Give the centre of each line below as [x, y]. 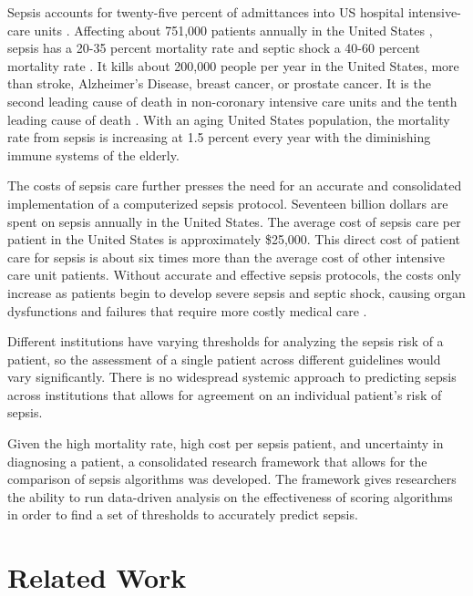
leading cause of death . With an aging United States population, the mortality [229, 119]
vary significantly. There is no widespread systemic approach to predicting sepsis [232, 377]
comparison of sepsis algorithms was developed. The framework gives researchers [232, 479]
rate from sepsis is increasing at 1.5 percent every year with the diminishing [219, 137]
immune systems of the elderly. [93, 154]
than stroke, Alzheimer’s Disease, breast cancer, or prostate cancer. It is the [219, 83]
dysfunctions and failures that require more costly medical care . [187, 310]
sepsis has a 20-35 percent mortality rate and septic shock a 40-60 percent [214, 48]
